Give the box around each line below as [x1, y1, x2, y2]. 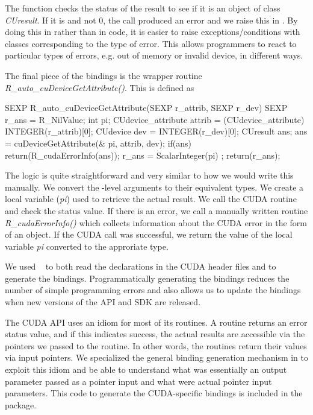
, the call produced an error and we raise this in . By [103, 13, 298, 26]
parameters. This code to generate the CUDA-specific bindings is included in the [5, 387, 303, 399]
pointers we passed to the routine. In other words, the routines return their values [5, 339, 307, 352]
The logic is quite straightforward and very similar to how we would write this [5, 169, 294, 182]
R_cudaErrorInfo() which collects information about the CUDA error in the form [5, 216, 307, 229]
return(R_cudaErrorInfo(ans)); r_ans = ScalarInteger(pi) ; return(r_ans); [5, 148, 280, 161]
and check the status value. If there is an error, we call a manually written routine [5, 204, 308, 217]
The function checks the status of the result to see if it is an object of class [5, 2, 280, 14]
